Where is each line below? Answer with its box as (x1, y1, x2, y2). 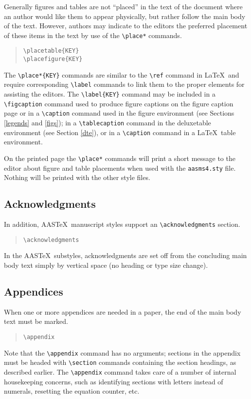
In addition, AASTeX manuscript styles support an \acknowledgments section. (4, 219, 240, 229)
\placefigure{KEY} (23, 56, 83, 63)
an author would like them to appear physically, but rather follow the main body (4, 11, 246, 21)
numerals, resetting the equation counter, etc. (4, 386, 140, 396)
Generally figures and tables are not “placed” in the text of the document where (4, 1, 243, 11)
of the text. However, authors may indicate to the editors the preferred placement (4, 20, 248, 31)
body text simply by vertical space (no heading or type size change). (4, 259, 208, 270)
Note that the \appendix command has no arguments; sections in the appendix (4, 347, 241, 358)
